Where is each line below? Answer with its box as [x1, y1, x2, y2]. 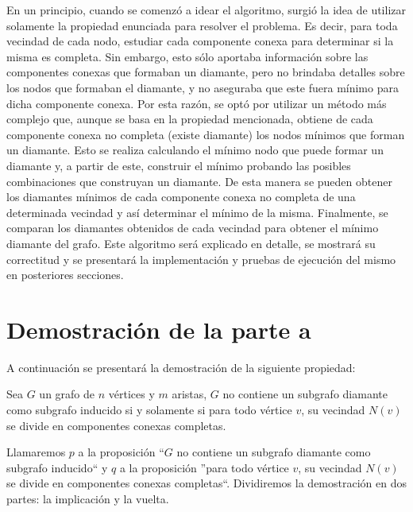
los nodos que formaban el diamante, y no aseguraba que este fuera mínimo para [6, 79, 399, 95]
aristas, [172, 386, 207, 402]
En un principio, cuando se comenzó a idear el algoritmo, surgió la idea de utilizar [6, 2, 407, 17]
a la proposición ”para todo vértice [119, 459, 289, 475]
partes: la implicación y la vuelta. [6, 490, 169, 506]
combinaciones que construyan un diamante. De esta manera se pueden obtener [6, 173, 392, 189]
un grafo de [39, 386, 95, 402]
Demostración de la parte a [6, 312, 311, 345]
